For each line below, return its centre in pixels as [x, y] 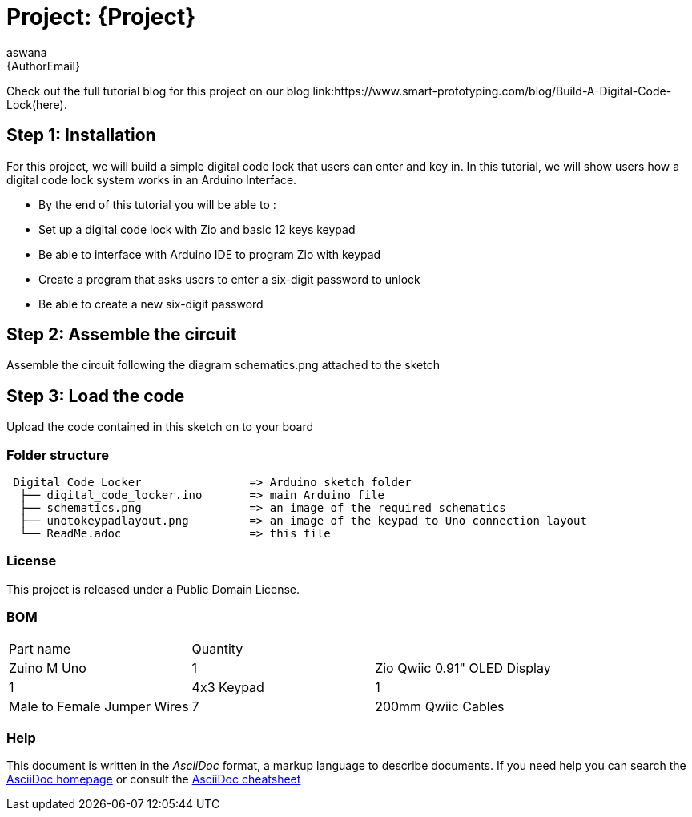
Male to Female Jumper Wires [99, 706]
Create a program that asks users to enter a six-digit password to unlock [229, 279]
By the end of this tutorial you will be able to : [157, 204]
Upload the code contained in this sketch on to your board [160, 427]
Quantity [217, 648]
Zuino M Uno [48, 668]
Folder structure [58, 455]
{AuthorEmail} [43, 66]
